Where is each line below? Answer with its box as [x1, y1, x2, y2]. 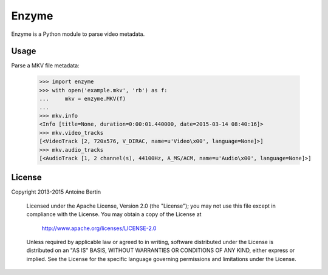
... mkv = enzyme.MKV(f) [39, 95, 126, 103]
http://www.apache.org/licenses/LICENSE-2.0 [41, 225, 157, 232]
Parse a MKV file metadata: [11, 62, 80, 69]
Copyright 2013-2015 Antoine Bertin [11, 188, 101, 195]
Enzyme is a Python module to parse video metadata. [11, 30, 145, 38]
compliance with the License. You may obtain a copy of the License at [26, 211, 202, 218]
